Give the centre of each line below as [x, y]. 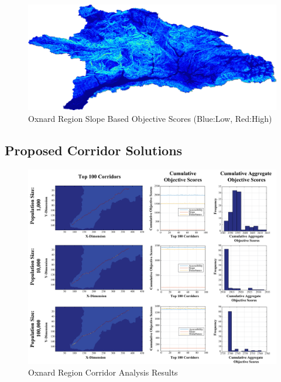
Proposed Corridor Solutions [94, 150]
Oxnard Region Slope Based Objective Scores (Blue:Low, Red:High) [150, 118]
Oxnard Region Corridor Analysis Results [103, 372]
